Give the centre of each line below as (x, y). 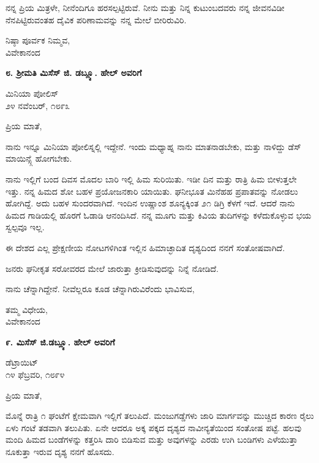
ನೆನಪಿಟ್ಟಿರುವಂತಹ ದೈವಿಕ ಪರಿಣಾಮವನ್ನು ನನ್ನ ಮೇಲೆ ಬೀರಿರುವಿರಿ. (96, 19)
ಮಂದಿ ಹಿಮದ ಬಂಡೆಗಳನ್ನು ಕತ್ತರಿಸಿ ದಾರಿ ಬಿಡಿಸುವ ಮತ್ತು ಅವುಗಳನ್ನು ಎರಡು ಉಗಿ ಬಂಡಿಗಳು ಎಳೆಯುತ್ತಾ (152, 439)
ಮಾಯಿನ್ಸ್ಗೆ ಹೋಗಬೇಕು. (39, 158)
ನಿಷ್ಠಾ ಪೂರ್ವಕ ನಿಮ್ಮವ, (38, 40)
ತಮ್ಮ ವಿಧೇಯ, (27, 309)
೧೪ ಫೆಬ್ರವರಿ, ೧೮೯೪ (35, 375)
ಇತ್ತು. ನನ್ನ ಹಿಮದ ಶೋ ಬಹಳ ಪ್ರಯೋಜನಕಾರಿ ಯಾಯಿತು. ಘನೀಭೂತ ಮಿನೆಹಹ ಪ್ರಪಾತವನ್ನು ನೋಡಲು (152, 191)
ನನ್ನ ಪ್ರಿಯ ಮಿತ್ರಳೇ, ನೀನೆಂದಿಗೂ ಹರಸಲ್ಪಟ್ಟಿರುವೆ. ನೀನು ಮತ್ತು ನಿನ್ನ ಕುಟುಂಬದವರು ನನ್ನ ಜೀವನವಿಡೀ (145, 7)
